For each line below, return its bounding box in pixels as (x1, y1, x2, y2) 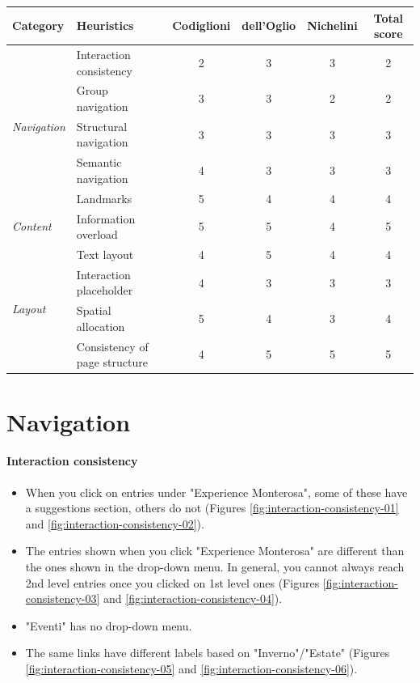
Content (12, 218, 52, 235)
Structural (76, 117, 128, 134)
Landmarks (76, 189, 132, 206)
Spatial (76, 302, 111, 319)
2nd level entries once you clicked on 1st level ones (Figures (25, 574, 320, 591)
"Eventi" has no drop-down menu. (25, 617, 192, 634)
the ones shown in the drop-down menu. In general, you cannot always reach (25, 558, 405, 575)
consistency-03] (25, 590, 100, 607)
